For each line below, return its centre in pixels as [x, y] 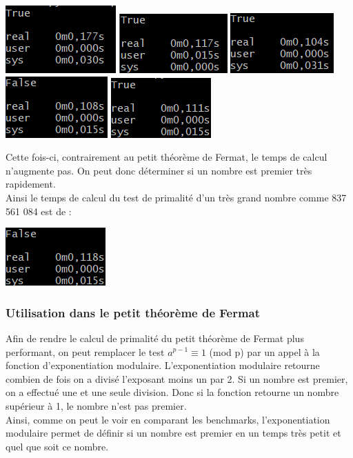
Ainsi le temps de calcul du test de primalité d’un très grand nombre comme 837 [176, 197]
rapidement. [31, 184]
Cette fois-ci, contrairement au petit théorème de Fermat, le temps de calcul [167, 157]
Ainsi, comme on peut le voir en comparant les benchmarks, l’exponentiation [168, 419]
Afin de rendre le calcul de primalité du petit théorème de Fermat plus [155, 338]
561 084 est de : [39, 211]
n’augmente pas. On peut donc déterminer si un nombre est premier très [159, 170]
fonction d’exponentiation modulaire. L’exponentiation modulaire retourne [163, 365]
